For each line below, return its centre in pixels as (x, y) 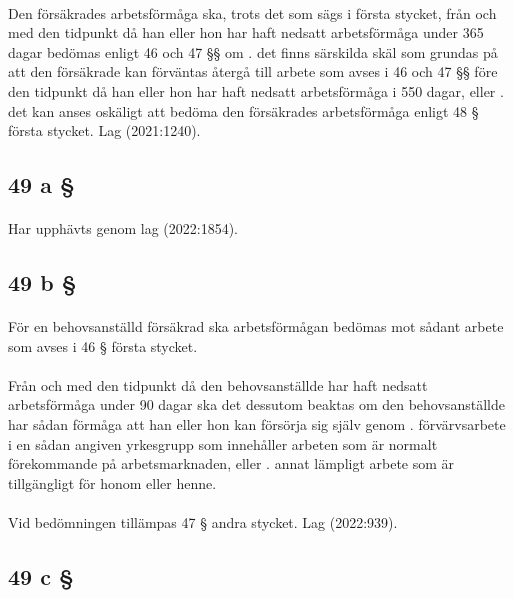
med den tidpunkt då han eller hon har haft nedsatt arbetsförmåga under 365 (246, 32)
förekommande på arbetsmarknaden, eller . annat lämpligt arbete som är (231, 463)
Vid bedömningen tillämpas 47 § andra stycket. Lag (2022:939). (203, 522)
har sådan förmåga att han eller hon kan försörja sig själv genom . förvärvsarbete (257, 424)
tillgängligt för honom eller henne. (112, 482)
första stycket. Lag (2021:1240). (104, 130)
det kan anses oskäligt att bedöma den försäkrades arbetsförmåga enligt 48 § (243, 110)
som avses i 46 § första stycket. (103, 345)
